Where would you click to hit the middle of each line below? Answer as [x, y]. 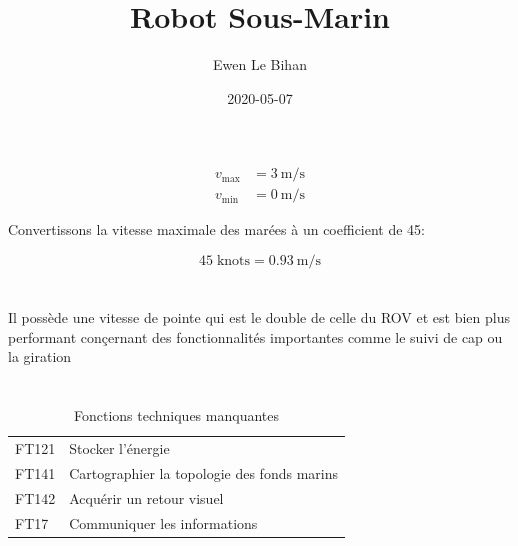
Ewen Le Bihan [260, 64]
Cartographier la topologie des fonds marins [203, 472]
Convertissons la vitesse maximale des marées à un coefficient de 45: [217, 229]
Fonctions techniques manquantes [176, 415]
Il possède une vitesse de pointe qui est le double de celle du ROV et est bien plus [259, 317]
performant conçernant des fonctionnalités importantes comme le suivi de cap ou [255, 336]
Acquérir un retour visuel [146, 497]
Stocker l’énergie [119, 447]
